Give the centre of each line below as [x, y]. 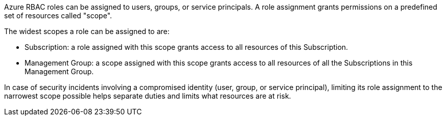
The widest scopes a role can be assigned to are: [87, 31]
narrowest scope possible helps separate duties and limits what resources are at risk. [148, 96]
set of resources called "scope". [58, 16]
